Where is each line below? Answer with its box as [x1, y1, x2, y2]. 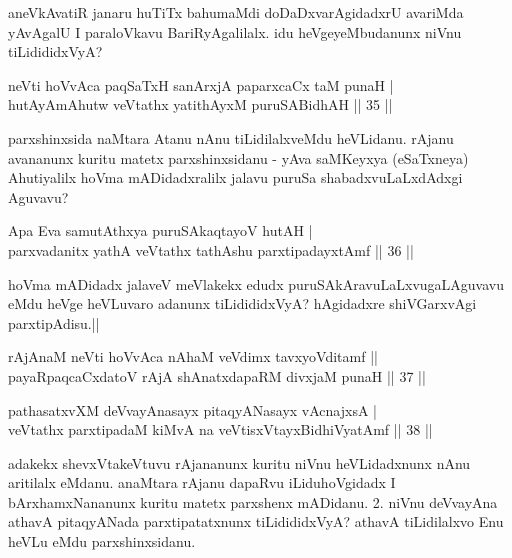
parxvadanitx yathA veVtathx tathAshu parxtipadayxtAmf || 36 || [8, 239, 414, 260]
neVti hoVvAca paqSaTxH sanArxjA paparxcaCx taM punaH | [8, 74, 394, 95]
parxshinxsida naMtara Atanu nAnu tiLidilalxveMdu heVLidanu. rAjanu [8, 127, 454, 148]
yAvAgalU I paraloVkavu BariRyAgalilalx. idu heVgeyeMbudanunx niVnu [8, 21, 462, 42]
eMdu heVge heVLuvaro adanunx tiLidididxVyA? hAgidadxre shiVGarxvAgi [8, 293, 477, 314]
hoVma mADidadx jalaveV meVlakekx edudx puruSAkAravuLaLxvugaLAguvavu [8, 273, 504, 294]
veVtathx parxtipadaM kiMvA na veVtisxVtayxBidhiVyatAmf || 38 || [8, 419, 433, 440]
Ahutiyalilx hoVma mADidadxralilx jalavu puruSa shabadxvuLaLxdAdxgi [8, 167, 463, 188]
